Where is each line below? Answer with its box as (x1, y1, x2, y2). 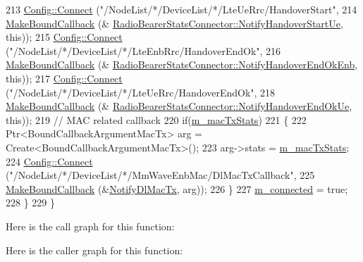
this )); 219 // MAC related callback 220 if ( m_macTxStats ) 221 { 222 (6, 112, 307, 127)
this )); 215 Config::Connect (6, 30, 123, 44)
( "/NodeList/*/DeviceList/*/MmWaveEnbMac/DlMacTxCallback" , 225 (6, 168, 315, 182)
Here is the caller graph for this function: (6, 242, 183, 257)
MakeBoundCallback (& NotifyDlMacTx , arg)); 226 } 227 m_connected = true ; (6, 181, 348, 196)
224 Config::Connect (6, 154, 93, 168)
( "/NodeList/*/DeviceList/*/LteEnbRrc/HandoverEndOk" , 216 (6, 43, 281, 58)
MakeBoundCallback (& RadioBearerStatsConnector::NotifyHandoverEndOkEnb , (6, 57, 358, 72)
